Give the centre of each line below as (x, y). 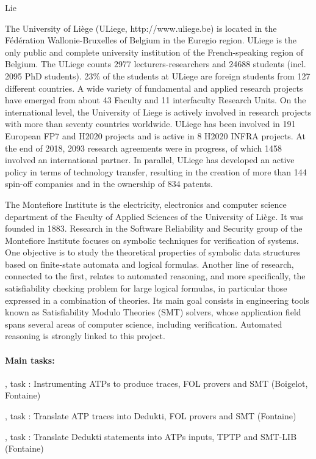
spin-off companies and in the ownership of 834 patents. (109, 184)
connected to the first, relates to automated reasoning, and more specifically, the (155, 276)
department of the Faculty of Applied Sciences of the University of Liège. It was (154, 216)
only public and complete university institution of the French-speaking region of (154, 52)
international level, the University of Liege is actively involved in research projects (158, 112)
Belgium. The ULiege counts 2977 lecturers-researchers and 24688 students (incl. (156, 64)
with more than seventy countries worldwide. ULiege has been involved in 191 (150, 124)
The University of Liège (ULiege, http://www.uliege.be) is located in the (141, 28)
